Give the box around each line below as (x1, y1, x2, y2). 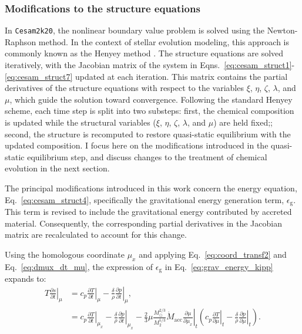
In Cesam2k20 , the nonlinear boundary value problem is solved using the (5, 24, 265, 36)
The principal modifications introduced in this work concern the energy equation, (5, 182, 297, 194)
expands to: (5, 272, 46, 285)
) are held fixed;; (213, 116, 273, 129)
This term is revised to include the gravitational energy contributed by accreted (5, 205, 292, 218)
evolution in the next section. (5, 162, 110, 174)
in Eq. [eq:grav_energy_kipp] (165, 260, 273, 272)
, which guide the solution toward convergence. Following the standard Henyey (9, 93, 293, 105)
